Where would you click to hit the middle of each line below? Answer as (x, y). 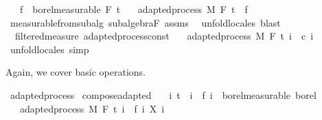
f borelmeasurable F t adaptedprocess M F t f (134, 9)
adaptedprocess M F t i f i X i (92, 108)
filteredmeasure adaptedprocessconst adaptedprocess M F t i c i (164, 36)
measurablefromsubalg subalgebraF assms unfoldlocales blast (145, 22)
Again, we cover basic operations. (76, 72)
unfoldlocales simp (49, 49)
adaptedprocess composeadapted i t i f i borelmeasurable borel (163, 94)
